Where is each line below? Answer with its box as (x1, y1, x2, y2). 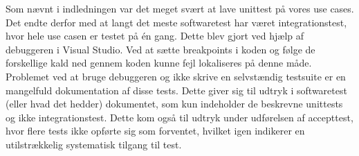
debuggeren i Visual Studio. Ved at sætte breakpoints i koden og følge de (6, 42, 315, 56)
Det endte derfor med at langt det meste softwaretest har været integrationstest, (6, 15, 347, 29)
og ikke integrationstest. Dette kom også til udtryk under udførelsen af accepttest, (6, 110, 353, 124)
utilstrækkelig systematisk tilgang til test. (6, 137, 182, 151)
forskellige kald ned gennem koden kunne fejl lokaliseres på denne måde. (6, 55, 312, 70)
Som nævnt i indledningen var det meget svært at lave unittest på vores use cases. (6, 1, 354, 15)
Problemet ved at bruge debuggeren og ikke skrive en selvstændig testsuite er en (6, 69, 346, 83)
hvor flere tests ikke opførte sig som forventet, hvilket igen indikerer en (6, 123, 305, 138)
